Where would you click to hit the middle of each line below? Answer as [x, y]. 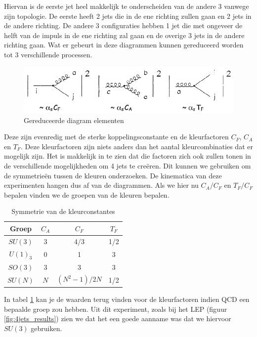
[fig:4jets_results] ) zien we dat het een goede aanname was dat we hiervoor [118, 318]
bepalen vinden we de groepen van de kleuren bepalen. [87, 194]
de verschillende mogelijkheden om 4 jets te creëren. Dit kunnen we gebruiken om [128, 165]
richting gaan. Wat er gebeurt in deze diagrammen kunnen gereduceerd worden [124, 45]
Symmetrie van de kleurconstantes [63, 211]
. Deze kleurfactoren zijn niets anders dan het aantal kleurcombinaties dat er [137, 146]
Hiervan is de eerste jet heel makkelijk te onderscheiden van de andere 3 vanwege [127, 6]
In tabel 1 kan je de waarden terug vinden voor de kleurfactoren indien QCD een [127, 299]
